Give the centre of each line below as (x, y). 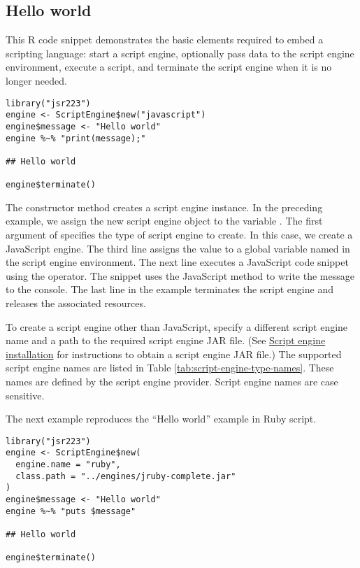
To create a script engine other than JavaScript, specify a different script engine (177, 326)
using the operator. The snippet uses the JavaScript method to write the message (180, 275)
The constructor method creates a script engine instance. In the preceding (164, 207)
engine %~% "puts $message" (71, 511)
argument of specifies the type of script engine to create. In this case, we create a (179, 235)
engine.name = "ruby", (68, 465)
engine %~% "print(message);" (76, 138)
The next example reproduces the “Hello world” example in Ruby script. (161, 419)
